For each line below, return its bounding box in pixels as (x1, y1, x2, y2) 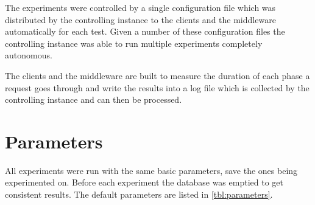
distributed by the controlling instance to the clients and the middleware (5, 13, 276, 26)
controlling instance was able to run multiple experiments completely (5, 36, 263, 49)
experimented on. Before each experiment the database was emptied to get (5, 176, 283, 189)
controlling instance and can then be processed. (5, 93, 182, 106)
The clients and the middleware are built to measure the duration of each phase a (5, 69, 310, 82)
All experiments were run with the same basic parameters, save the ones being (5, 164, 298, 176)
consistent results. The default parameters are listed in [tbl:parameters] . (5, 188, 273, 201)
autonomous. (5, 49, 52, 61)
